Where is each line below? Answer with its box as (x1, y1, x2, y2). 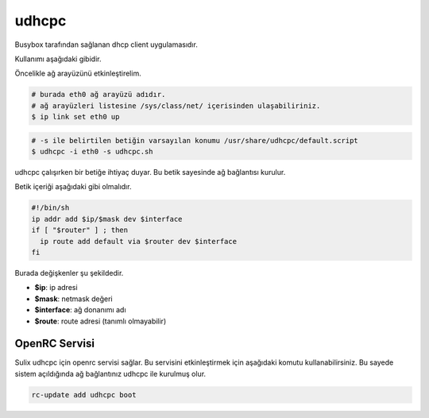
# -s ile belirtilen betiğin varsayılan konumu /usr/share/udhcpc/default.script (31, 136, 359, 145)
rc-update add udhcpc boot (31, 390, 137, 399)
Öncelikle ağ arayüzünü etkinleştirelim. (14, 68, 142, 79)
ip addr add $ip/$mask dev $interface (31, 215, 183, 223)
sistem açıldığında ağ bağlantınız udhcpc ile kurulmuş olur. (14, 369, 207, 378)
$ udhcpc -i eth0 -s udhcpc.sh (31, 147, 154, 157)
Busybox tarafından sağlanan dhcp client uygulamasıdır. (14, 40, 198, 49)
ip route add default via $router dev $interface (40, 237, 238, 246)
